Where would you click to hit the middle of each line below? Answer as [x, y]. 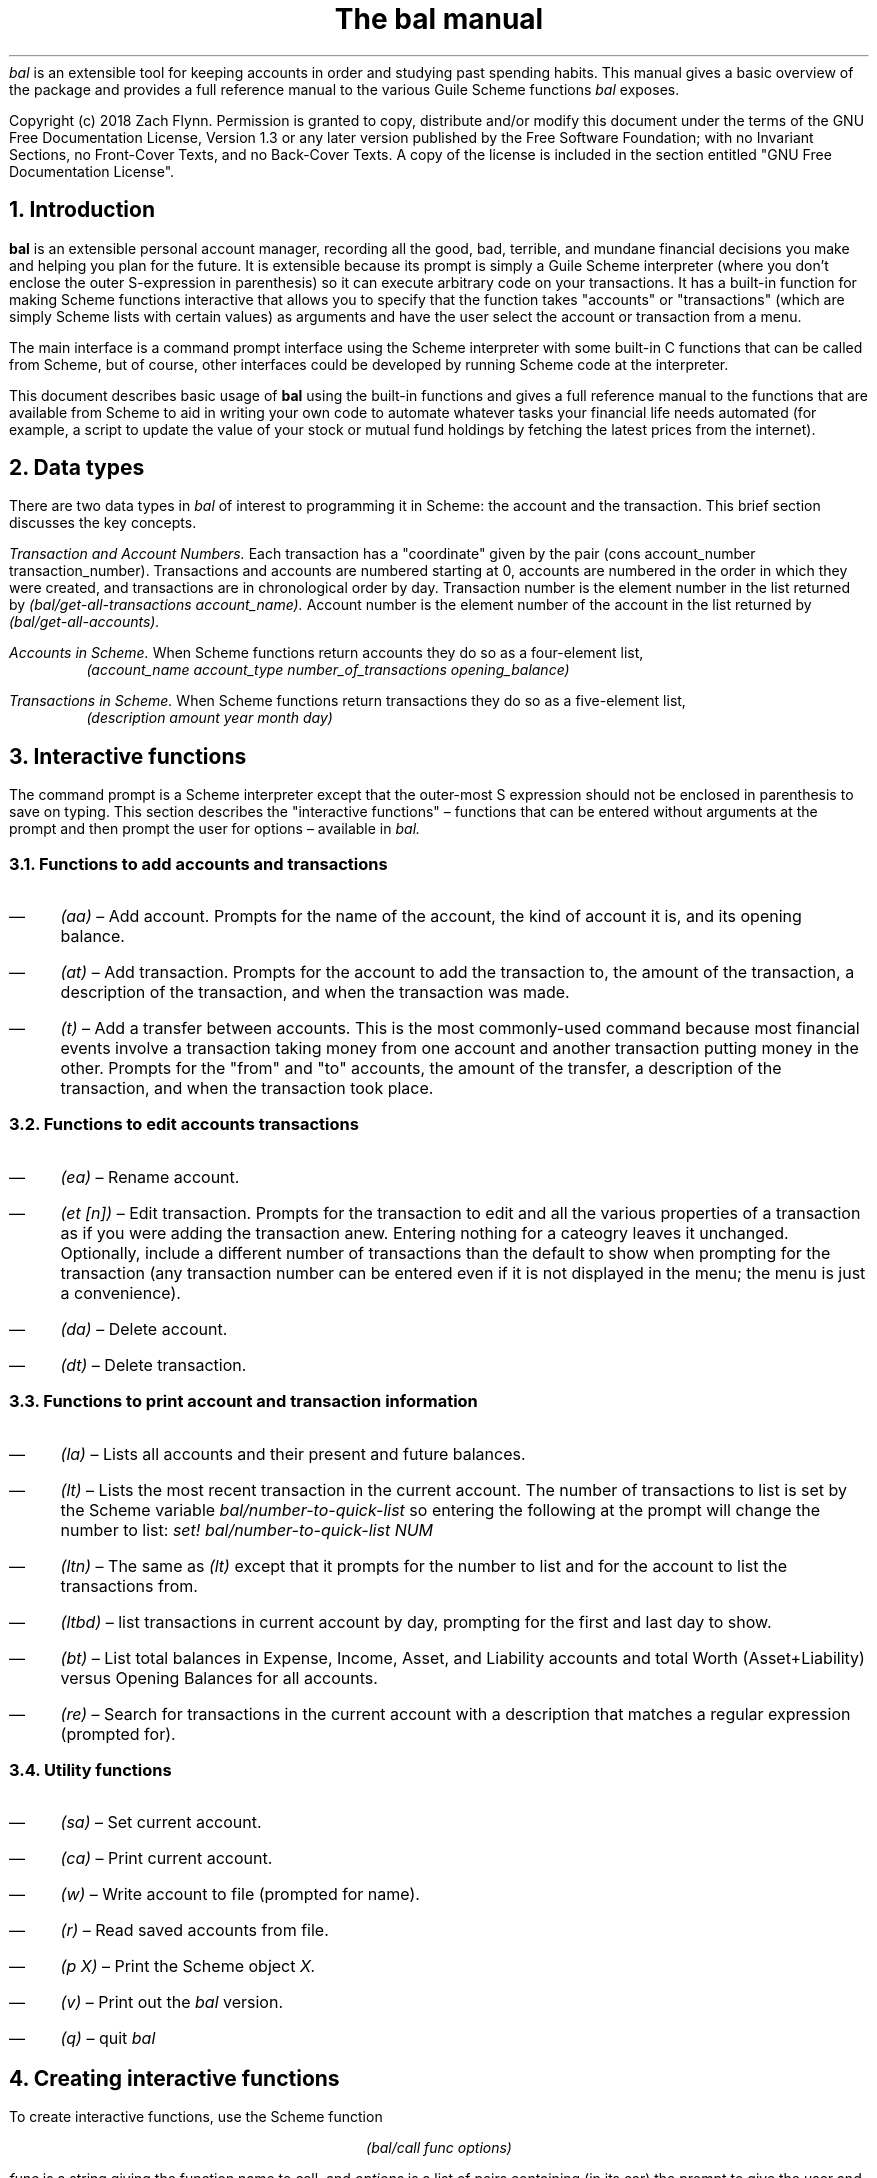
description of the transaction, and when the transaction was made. [315, 992]
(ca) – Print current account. [166, 1858]
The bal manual [439, 19]
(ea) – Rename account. [150, 1176]
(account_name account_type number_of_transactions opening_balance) [328, 670]
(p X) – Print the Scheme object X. [188, 1966]
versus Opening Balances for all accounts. [219, 1677]
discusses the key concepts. [103, 523]
